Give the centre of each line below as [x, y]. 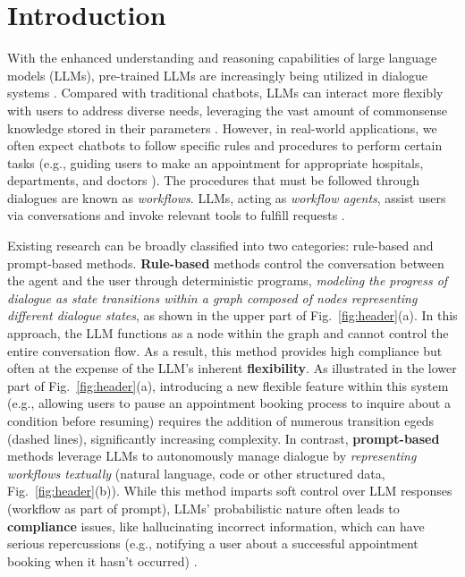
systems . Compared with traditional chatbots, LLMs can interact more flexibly [225, 93]
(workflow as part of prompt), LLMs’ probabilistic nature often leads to [203, 508]
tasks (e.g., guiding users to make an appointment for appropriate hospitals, [216, 162]
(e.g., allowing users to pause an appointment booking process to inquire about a [229, 403]
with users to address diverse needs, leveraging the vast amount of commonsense [227, 110]
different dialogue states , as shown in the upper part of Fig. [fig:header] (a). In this [232, 315]
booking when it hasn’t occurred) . [102, 560]
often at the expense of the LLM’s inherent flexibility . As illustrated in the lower [232, 368]
